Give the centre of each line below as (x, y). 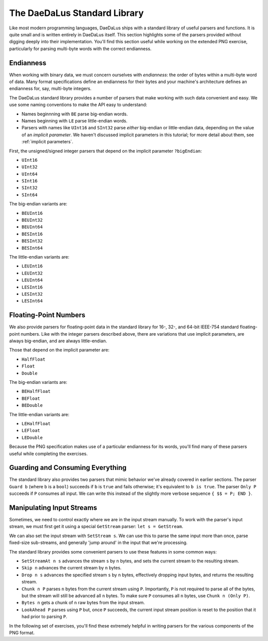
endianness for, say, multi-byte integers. (50, 89)
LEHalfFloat (36, 423)
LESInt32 (32, 294)
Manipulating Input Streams (53, 508)
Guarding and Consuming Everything (68, 468)
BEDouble (32, 406)
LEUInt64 (32, 280)
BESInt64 (32, 248)
